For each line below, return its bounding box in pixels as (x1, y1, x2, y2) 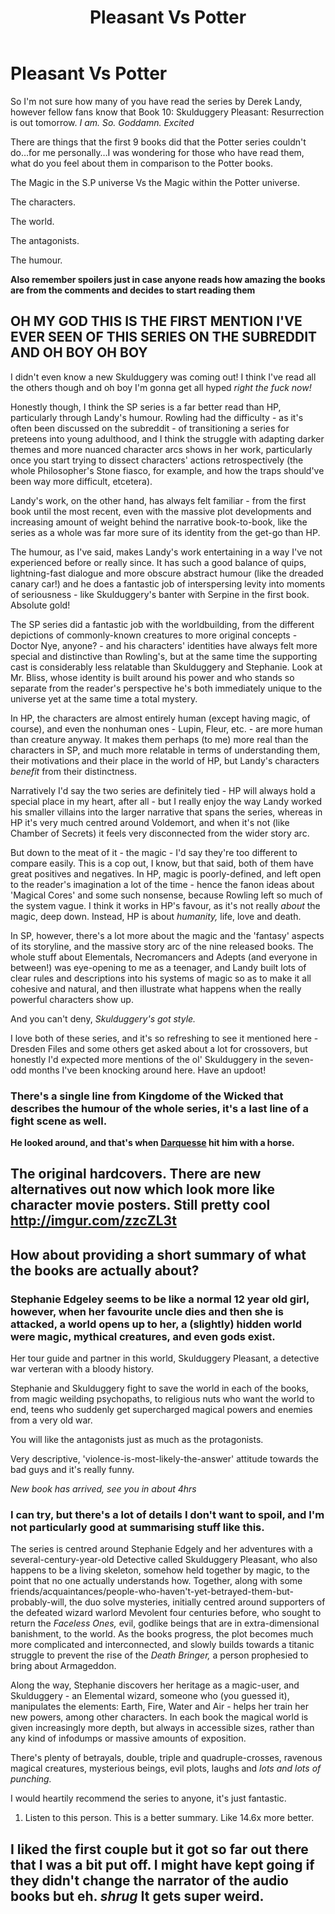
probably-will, (10, 1596, 68, 1608)
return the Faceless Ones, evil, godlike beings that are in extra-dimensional (10, 1617, 320, 1630)
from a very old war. (10, 1414, 93, 1426)
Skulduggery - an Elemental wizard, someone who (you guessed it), (10, 1690, 290, 1702)
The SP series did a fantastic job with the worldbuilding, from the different (10, 618, 315, 630)
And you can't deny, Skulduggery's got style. (10, 1012, 197, 1025)
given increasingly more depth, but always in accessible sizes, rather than (10, 1722, 315, 1734)
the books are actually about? (10, 1262, 200, 1279)
